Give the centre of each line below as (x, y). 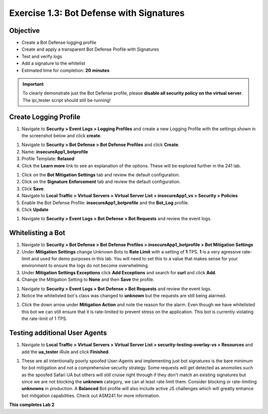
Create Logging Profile (45, 117)
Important (33, 84)
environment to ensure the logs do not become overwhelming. (85, 265)
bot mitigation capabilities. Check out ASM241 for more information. (91, 396)
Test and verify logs (42, 56)
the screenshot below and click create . (62, 136)
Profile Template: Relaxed (48, 159)
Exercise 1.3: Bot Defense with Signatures (97, 13)
